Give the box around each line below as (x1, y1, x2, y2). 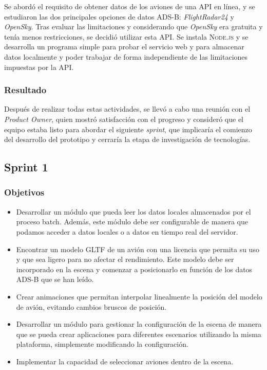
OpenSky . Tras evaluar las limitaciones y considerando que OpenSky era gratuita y (4, 21, 263, 32)
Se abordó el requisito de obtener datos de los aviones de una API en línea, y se (4, 1, 255, 11)
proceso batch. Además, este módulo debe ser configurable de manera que (16, 216, 248, 227)
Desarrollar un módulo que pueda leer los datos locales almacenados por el (16, 206, 251, 217)
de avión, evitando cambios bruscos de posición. (16, 301, 167, 312)
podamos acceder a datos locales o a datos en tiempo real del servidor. (16, 226, 238, 237)
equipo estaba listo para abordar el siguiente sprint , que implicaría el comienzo (4, 124, 252, 134)
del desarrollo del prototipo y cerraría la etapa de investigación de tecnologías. (4, 134, 251, 145)
